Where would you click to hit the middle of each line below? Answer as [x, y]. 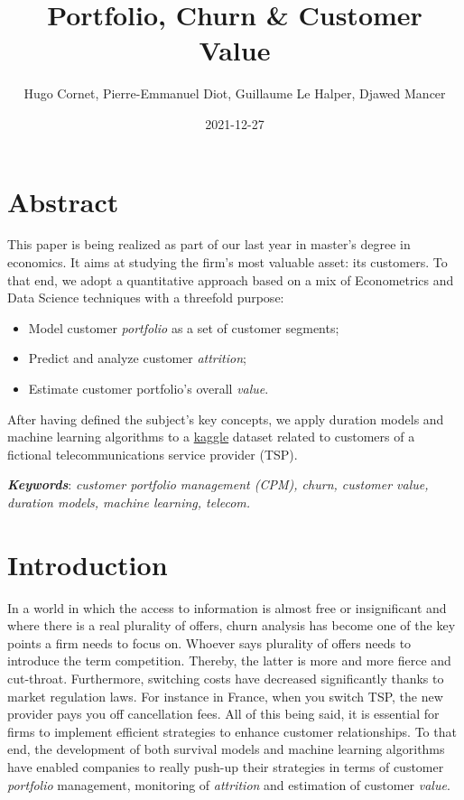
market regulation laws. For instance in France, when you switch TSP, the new [225, 696]
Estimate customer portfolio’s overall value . [148, 388]
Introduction [88, 564]
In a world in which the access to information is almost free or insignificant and [227, 607]
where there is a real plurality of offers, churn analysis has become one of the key [232, 625]
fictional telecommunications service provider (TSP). [153, 454]
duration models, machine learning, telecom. [129, 502]
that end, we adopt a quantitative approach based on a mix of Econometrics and [231, 279]
